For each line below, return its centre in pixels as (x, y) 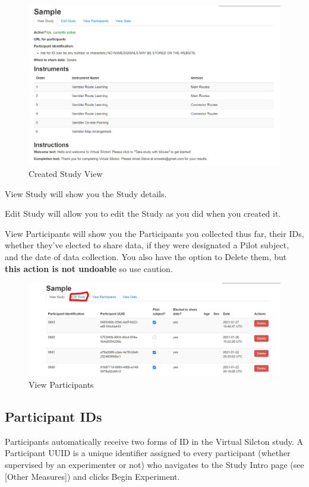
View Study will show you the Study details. (86, 193)
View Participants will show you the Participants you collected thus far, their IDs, (154, 233)
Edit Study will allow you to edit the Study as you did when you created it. (143, 214)
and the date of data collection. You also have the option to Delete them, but (146, 256)
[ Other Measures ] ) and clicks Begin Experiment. (92, 476)
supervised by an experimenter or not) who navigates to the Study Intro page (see (154, 465)
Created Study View (66, 173)
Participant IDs (53, 417)
